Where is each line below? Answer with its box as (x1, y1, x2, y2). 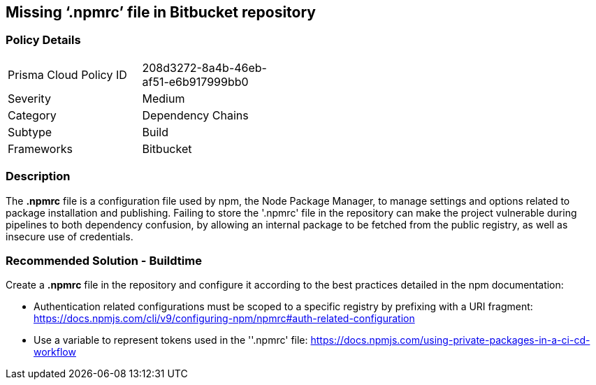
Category (8, 108, 57, 122)
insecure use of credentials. (6, 230, 133, 242)
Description (6, 169, 71, 184)
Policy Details (6, 33, 81, 48)
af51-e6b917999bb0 (142, 74, 249, 89)
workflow (34, 346, 76, 358)
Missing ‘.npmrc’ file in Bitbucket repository (6, 3, 317, 21)
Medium (142, 91, 185, 106)
